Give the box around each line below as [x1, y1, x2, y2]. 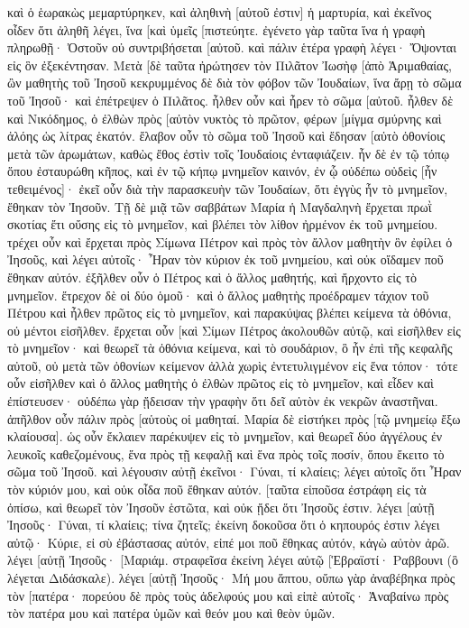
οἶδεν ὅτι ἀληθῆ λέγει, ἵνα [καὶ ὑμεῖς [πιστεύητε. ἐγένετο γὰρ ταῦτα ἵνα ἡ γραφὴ [7, 20, 426, 39]
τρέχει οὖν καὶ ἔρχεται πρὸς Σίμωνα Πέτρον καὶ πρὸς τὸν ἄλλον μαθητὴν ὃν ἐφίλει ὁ [7, 232, 453, 251]
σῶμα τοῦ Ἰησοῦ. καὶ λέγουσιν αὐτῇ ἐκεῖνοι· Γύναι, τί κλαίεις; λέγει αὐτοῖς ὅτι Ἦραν [7, 462, 462, 481]
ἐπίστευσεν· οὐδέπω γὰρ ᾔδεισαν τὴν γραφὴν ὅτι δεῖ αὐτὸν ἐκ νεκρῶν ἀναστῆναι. [7, 392, 438, 411]
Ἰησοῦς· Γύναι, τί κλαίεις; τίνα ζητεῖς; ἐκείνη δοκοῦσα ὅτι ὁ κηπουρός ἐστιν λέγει [7, 515, 440, 534]
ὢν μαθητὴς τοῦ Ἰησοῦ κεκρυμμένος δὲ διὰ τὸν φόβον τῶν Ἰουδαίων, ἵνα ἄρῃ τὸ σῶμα [7, 73, 462, 92]
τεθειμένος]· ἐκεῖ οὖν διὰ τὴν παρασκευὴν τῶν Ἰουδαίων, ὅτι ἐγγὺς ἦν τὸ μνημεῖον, [7, 179, 448, 198]
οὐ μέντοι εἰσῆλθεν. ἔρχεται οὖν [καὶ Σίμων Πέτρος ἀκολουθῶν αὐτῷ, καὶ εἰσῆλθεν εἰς [7, 320, 461, 339]
